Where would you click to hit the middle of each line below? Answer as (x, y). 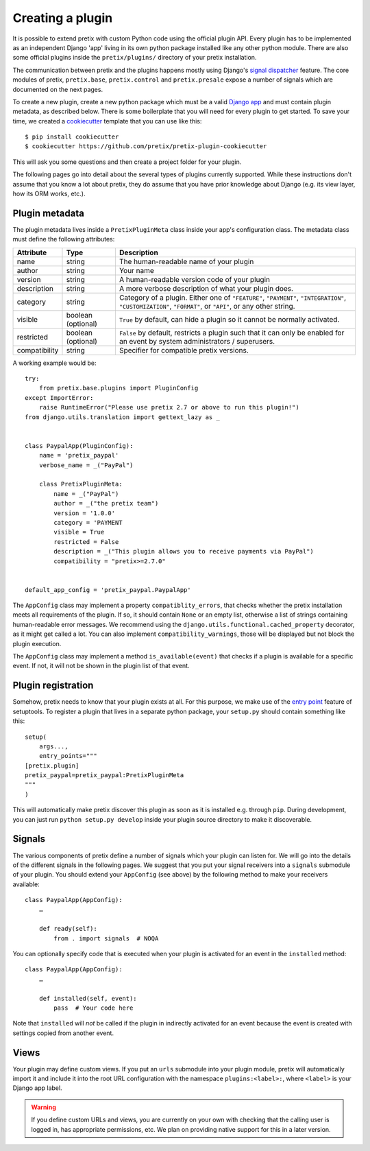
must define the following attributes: (64, 239)
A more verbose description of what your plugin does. (206, 288)
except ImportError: (59, 397)
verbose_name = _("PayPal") (86, 465)
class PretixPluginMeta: (81, 484)
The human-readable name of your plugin (186, 261)
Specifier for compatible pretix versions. (184, 350)
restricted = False (86, 542)
